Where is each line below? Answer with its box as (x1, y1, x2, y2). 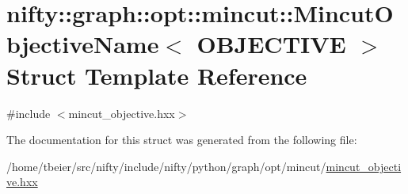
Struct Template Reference (6, 59, 307, 91)
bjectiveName (6, 28, 159, 60)
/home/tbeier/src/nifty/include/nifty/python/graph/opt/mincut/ (6, 158, 326, 174)
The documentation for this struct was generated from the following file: (6, 131, 357, 148)
